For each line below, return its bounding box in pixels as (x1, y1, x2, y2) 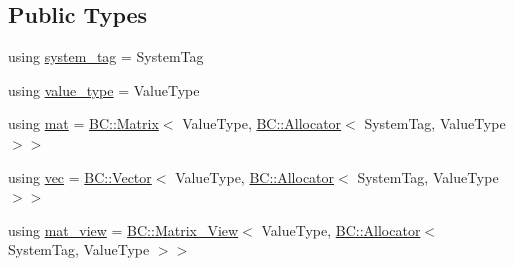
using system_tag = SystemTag (8, 46, 204, 67)
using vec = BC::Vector (8, 166, 152, 187)
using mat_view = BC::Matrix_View (8, 219, 239, 240)
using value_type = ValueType (8, 79, 200, 100)
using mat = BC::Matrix (8, 113, 159, 134)
